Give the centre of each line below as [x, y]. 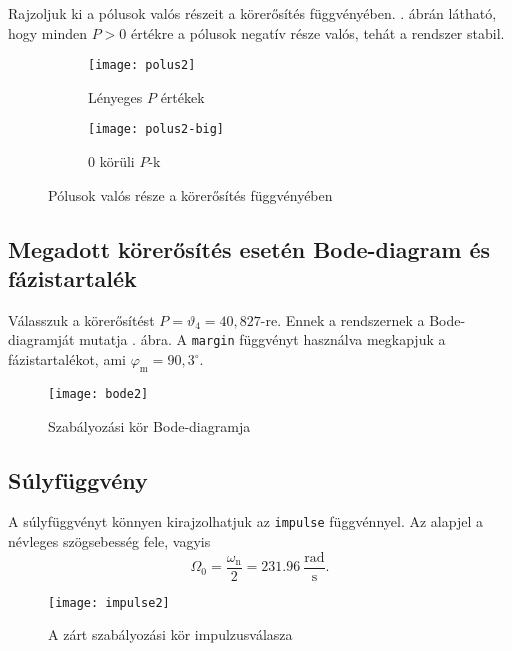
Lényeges [115, 96]
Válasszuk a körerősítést [81, 319]
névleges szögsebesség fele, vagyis [109, 541]
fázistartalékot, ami [67, 359]
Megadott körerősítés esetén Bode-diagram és [249, 248]
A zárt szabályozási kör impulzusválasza [170, 634]
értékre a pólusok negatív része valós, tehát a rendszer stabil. [317, 32]
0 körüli [111, 161]
